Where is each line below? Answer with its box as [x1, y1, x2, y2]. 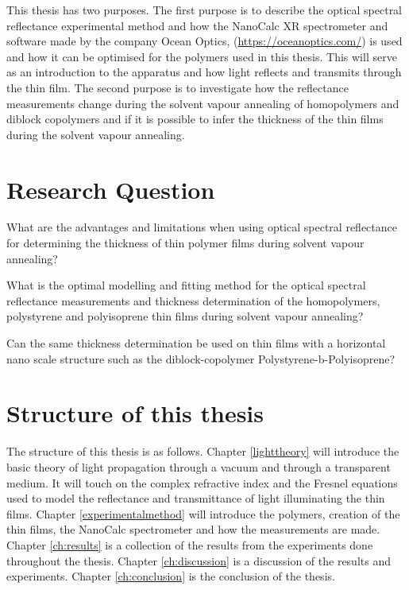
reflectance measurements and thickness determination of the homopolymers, [6, 292, 380, 309]
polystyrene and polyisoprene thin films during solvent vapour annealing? [6, 308, 364, 324]
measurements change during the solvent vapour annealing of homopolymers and [6, 95, 399, 111]
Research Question [6, 173, 215, 205]
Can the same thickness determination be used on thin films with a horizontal [6, 335, 386, 351]
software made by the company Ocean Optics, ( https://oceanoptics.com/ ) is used [6, 33, 403, 49]
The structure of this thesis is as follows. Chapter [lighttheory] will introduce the [6, 443, 399, 460]
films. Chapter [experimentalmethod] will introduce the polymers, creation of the [6, 505, 400, 522]
